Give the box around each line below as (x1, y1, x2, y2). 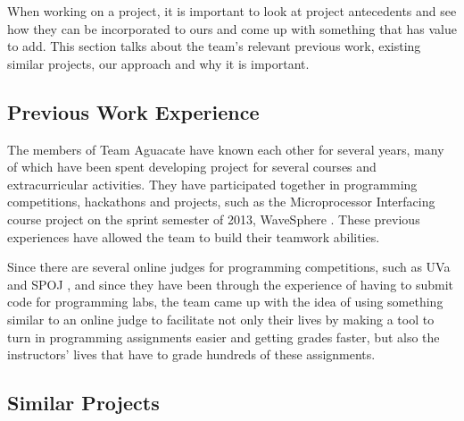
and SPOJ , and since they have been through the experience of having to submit (7, 274, 453, 293)
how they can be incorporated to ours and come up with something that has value (7, 19, 457, 38)
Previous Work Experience (7, 97, 260, 125)
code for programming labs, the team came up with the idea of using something (7, 292, 443, 311)
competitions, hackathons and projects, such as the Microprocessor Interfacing (7, 192, 435, 211)
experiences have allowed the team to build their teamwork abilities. (7, 227, 380, 246)
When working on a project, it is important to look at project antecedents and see (7, 2, 457, 20)
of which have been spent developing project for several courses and (7, 157, 377, 176)
